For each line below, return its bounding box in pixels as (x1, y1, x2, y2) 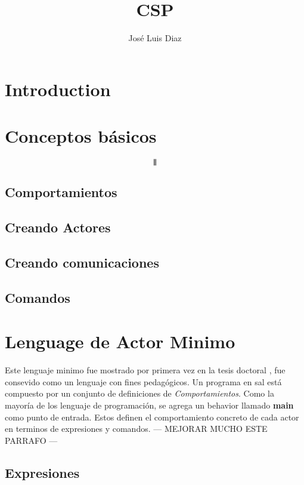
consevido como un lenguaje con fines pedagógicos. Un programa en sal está (5, 375, 282, 388)
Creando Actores (5, 218, 111, 237)
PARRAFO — (5, 434, 58, 446)
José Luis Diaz (128, 32, 182, 44)
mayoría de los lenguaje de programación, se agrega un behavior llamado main (5, 399, 294, 412)
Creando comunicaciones (5, 253, 159, 271)
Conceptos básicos (5, 124, 157, 148)
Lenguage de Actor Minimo (5, 329, 235, 354)
